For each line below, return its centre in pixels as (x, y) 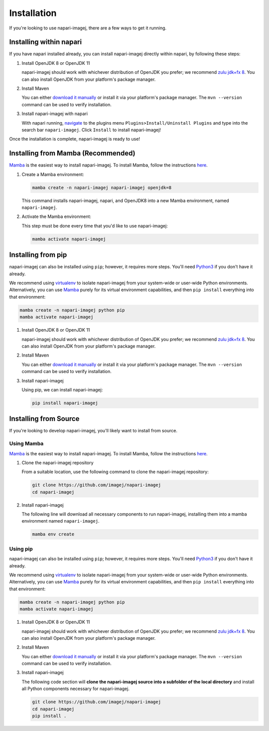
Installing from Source (44, 419)
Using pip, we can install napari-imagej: (62, 389)
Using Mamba (26, 444)
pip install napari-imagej (65, 403)
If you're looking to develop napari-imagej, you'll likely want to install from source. (93, 431)
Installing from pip (38, 255)
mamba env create (53, 534)
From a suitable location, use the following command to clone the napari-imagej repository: (115, 472)
